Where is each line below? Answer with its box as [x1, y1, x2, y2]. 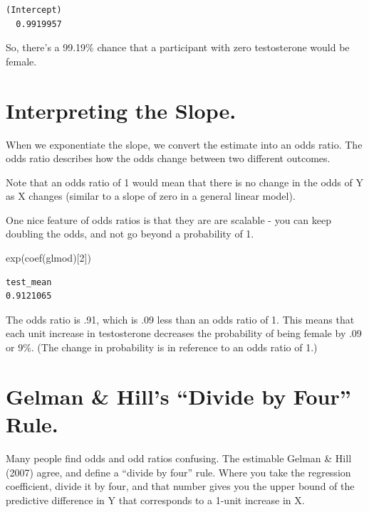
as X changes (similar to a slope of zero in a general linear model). [6, 188, 296, 203]
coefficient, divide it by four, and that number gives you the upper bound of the [6, 479, 355, 494]
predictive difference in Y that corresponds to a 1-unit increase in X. [6, 492, 305, 507]
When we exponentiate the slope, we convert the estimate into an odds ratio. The [6, 137, 363, 151]
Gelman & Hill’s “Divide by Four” [6, 381, 351, 410]
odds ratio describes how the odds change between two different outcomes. [6, 151, 331, 166]
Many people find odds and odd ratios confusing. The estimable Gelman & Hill [6, 450, 352, 465]
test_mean [6, 277, 52, 287]
